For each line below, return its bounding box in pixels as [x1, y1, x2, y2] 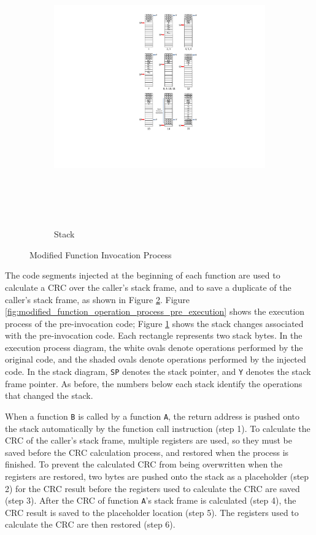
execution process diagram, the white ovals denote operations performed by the [5, 341, 303, 353]
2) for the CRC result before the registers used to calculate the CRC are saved [5, 482, 300, 495]
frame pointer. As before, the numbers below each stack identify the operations [5, 377, 303, 390]
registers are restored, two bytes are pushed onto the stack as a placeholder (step [5, 469, 309, 482]
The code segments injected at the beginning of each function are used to [5, 269, 280, 282]
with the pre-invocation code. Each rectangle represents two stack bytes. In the [5, 329, 303, 342]
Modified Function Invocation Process [29, 248, 172, 261]
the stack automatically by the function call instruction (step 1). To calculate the [5, 421, 310, 434]
